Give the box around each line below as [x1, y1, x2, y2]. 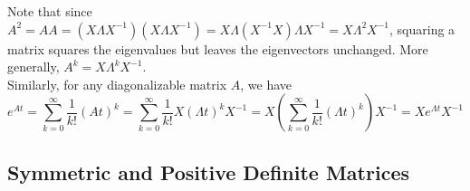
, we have [240, 74, 292, 93]
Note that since [7, 2, 92, 20]
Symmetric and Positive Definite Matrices [7, 158, 409, 186]
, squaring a [389, 19, 456, 38]
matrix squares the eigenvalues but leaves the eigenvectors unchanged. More [7, 39, 428, 58]
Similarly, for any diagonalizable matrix [7, 74, 227, 93]
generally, [7, 57, 60, 76]
